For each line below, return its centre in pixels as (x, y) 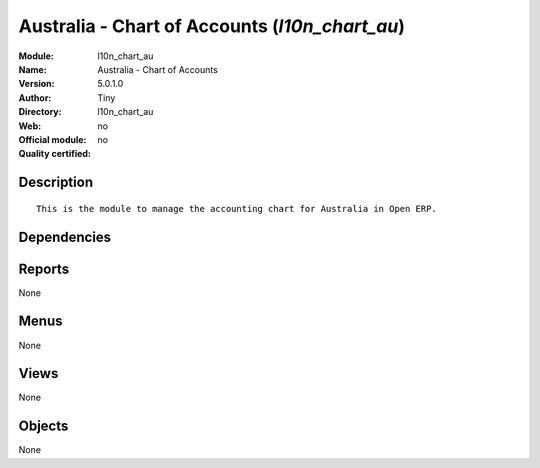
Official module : (52, 139)
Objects (43, 426)
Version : (36, 84)
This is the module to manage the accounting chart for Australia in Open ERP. (236, 208)
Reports (44, 268)
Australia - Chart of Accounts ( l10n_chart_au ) (211, 26)
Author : (35, 97)
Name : (32, 69)
